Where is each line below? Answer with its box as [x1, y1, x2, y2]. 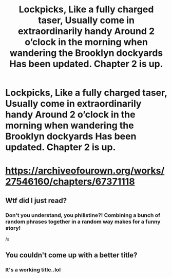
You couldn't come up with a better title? [5, 251, 138, 260]
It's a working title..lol [5, 266, 61, 273]
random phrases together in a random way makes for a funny [5, 218, 161, 225]
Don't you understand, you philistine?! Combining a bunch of [5, 211, 161, 219]
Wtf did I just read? [5, 196, 67, 205]
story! [5, 224, 21, 231]
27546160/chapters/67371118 [5, 176, 135, 188]
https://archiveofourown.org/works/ [5, 165, 165, 176]
